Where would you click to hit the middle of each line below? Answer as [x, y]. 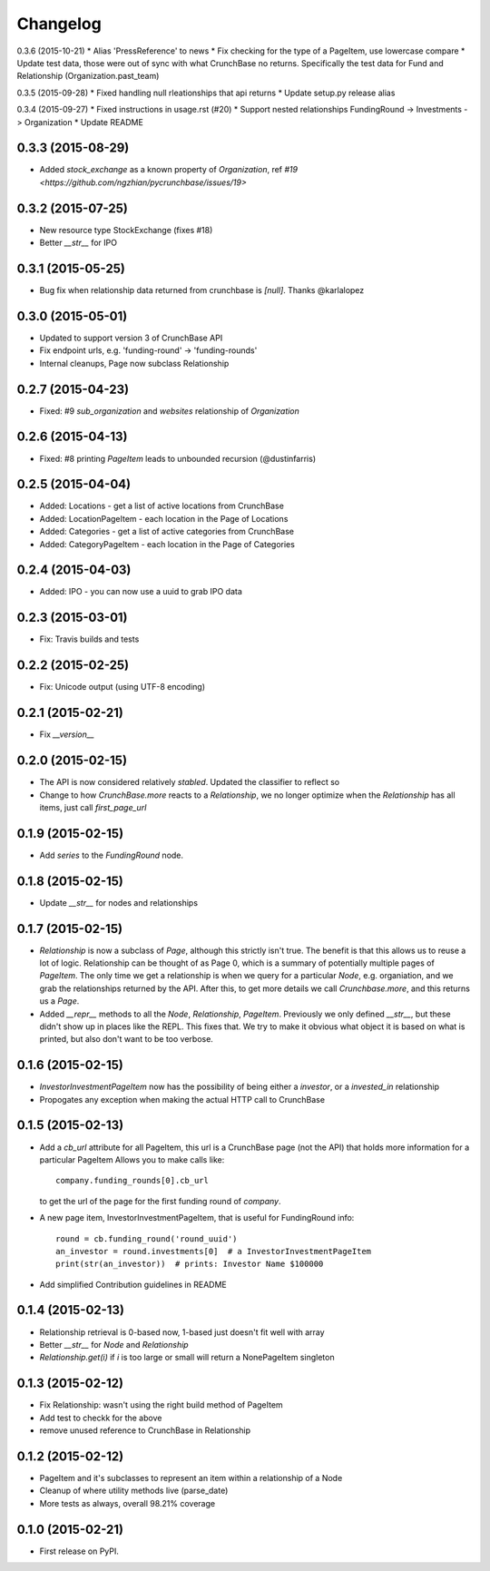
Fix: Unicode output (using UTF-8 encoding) [122, 687]
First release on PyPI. [79, 1551]
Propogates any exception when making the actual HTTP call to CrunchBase [182, 1099]
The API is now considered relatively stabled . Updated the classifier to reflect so [190, 782]
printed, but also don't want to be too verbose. [126, 1039]
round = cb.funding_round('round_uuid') [147, 1238]
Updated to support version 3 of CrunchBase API [131, 338]
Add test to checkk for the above [101, 1418]
